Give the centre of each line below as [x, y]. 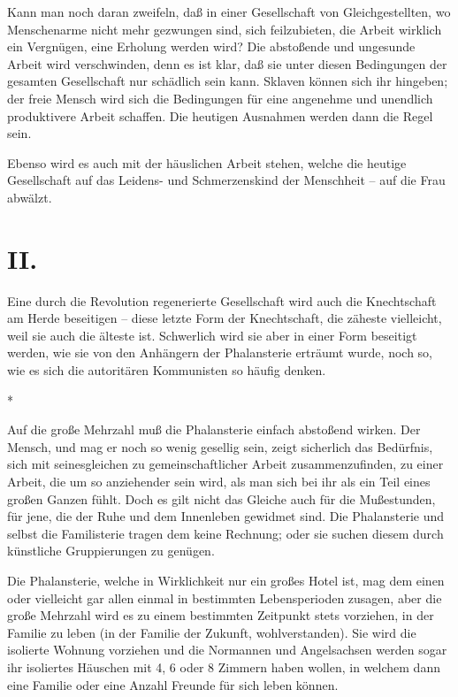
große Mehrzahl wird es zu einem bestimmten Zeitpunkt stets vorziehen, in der [221, 615]
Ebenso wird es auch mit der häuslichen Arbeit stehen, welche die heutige [207, 162]
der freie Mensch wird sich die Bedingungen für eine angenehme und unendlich [220, 98]
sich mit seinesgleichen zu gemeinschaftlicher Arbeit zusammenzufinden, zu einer [225, 464]
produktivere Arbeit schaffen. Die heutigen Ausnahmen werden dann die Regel [220, 115]
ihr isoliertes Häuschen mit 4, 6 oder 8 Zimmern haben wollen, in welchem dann [224, 666]
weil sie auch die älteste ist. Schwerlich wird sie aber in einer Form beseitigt [212, 335]
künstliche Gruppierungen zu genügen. [111, 551]
